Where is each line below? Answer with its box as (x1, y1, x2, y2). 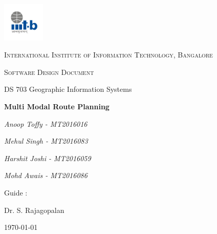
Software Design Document (4, 66, 94, 77)
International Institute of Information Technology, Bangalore (4, 49, 213, 60)
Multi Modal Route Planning (4, 101, 110, 112)
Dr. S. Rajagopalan (4, 204, 64, 215)
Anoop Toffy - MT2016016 (4, 118, 88, 129)
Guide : (4, 187, 28, 198)
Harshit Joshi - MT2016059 (4, 152, 91, 163)
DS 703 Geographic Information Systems (4, 84, 132, 94)
